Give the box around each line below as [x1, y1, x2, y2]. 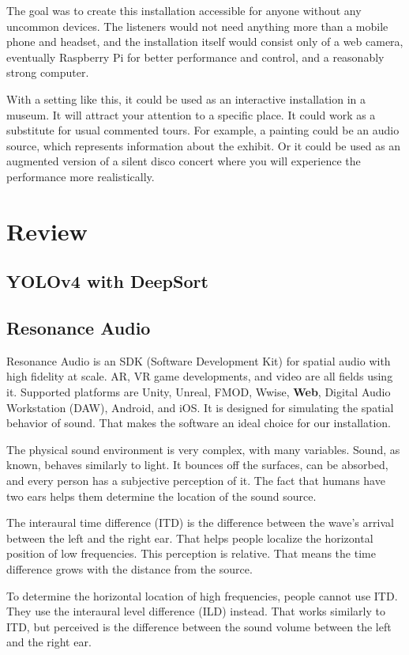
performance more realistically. [6, 168, 155, 184]
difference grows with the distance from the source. [6, 561, 253, 577]
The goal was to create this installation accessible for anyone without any [6, 2, 362, 18]
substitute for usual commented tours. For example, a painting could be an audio [6, 122, 400, 138]
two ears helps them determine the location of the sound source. [6, 487, 317, 504]
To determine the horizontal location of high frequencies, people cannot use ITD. [6, 587, 398, 604]
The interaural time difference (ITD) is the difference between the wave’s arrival [6, 514, 394, 531]
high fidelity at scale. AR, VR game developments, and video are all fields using [6, 368, 393, 384]
